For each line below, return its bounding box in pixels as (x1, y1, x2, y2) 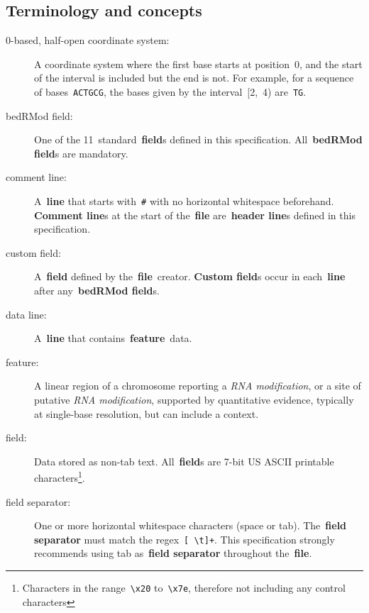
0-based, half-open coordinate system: (6, 33, 170, 48)
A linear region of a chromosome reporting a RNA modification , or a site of (34, 378, 361, 393)
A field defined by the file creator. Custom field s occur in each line (34, 269, 346, 284)
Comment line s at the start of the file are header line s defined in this (34, 207, 356, 222)
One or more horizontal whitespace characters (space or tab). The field (34, 518, 347, 533)
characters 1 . (34, 468, 85, 485)
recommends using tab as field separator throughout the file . (34, 546, 312, 560)
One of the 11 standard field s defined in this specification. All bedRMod (34, 132, 363, 147)
